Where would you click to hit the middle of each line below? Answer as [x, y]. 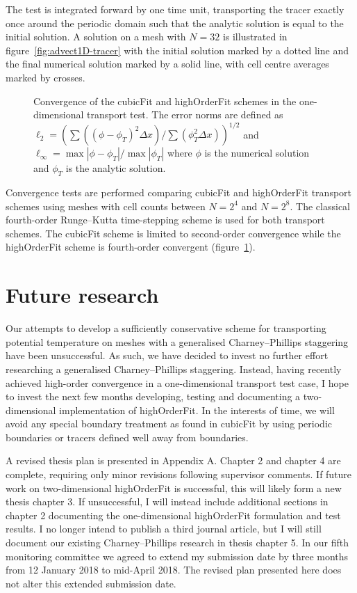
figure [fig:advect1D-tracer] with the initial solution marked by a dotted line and [177, 50]
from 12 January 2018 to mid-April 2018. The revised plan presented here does [174, 570]
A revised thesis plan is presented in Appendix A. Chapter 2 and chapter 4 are [173, 460]
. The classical [320, 206]
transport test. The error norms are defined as [185, 114]
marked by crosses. [45, 77]
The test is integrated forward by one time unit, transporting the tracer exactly [175, 9]
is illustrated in [255, 37]
